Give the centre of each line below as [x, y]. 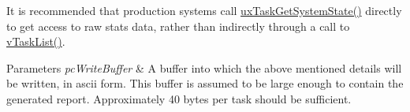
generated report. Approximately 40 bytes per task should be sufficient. [179, 98]
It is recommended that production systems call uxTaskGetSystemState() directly [204, 10]
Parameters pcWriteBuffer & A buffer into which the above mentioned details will [204, 67]
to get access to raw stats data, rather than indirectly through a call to [178, 26]
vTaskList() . [36, 41]
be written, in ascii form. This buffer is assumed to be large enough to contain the [205, 83]
